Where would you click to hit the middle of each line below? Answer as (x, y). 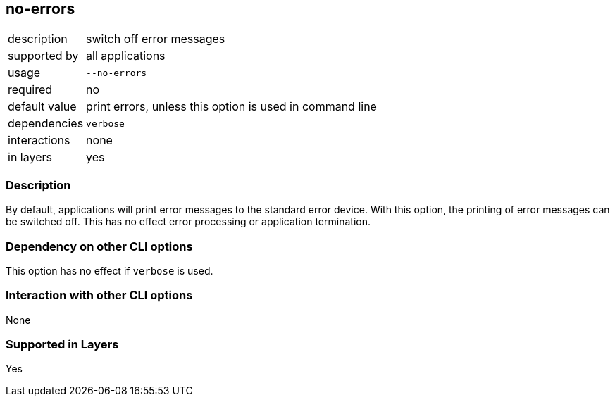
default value (42, 107)
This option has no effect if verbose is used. (110, 270)
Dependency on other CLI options (99, 246)
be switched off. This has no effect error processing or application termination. (188, 222)
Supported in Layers (62, 345)
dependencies (46, 124)
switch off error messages (156, 39)
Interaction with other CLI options (99, 295)
